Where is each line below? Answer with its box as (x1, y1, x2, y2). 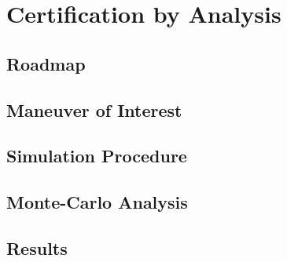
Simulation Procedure (6, 144, 187, 168)
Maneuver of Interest (6, 97, 182, 122)
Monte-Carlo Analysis (6, 190, 188, 214)
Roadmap (6, 51, 86, 75)
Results (6, 235, 68, 260)
